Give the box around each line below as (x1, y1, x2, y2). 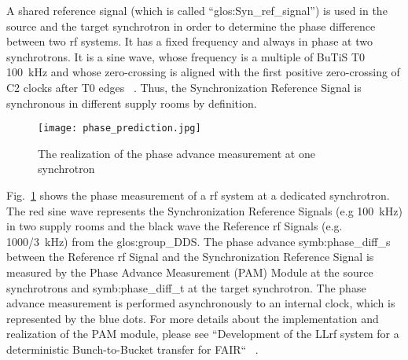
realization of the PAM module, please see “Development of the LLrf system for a (6, 325, 399, 342)
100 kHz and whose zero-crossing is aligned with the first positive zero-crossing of (6, 64, 400, 80)
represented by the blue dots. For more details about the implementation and (6, 310, 379, 326)
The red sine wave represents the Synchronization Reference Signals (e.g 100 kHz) (6, 202, 402, 219)
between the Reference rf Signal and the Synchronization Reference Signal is (6, 248, 374, 265)
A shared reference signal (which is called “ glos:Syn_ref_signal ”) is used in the (6, 2, 388, 18)
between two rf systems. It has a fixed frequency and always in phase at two (6, 33, 373, 50)
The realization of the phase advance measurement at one (38, 145, 315, 161)
